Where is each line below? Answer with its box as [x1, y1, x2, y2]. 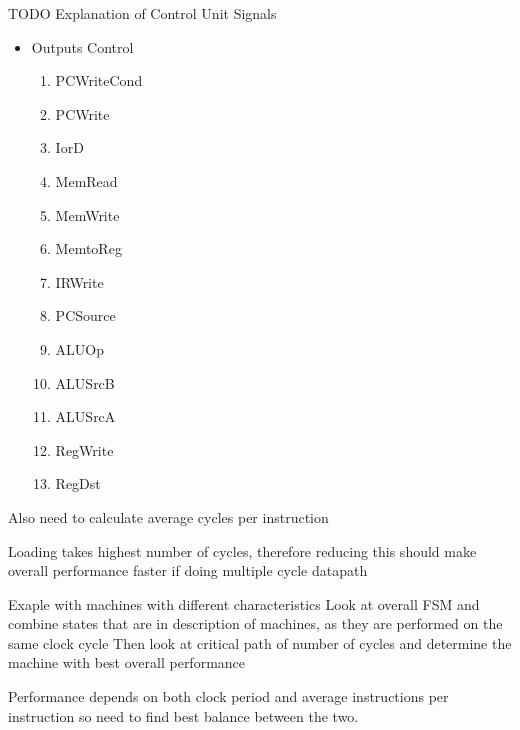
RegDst [55, 473, 101, 494]
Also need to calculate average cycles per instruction [8, 506, 329, 527]
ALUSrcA [55, 406, 116, 427]
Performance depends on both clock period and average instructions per [8, 686, 449, 707]
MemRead [55, 170, 118, 191]
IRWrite [55, 271, 104, 292]
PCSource [55, 305, 116, 326]
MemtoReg [55, 238, 122, 259]
